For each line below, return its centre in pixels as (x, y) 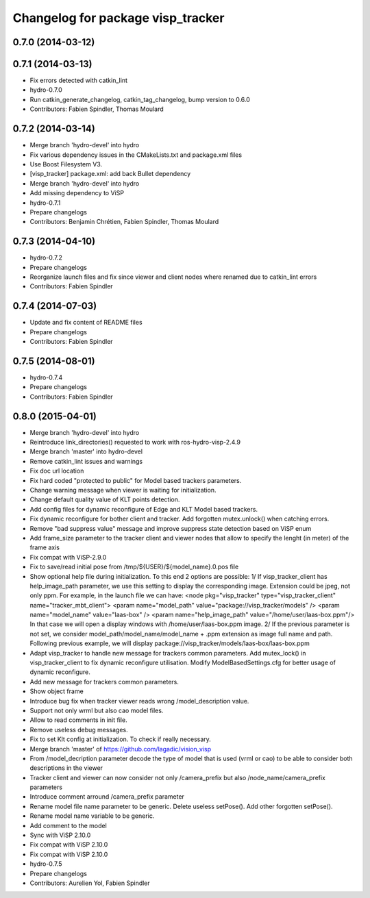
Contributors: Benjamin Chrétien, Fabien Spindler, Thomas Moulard (124, 222)
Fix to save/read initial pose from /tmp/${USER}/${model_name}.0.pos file (134, 567)
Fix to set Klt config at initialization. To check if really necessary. (121, 739)
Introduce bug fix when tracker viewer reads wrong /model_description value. (139, 701)
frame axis (45, 547)
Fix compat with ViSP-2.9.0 (68, 557)
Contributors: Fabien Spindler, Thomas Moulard (97, 109)
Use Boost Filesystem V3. (66, 164)
